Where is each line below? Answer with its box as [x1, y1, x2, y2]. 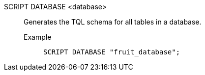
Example [24, 33, 52, 41]
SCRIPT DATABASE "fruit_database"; [43, 48, 180, 56]
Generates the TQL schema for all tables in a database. [24, 18, 202, 26]
